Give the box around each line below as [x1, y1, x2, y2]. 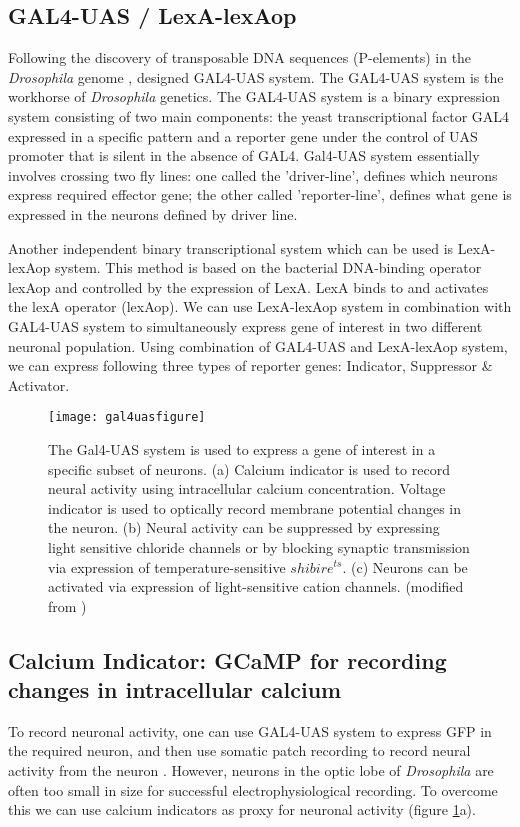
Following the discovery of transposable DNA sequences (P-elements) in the [8, 47, 472, 68]
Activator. [8, 374, 70, 395]
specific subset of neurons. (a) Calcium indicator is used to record [48, 458, 450, 479]
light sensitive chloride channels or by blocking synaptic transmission [48, 536, 470, 557]
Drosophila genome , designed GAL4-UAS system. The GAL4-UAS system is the [8, 66, 504, 87]
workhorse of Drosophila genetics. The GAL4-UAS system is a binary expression [8, 86, 500, 107]
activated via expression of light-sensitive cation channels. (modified [48, 576, 464, 597]
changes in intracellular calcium [8, 674, 342, 705]
